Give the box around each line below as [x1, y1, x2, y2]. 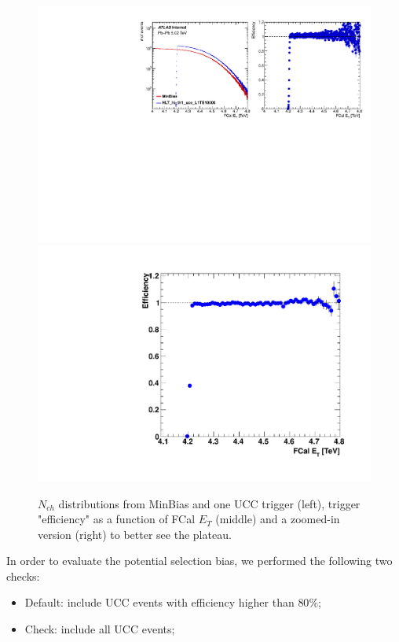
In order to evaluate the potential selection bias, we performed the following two [6, 552, 393, 569]
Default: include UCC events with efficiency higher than [24, 594, 295, 611]
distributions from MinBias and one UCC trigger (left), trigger [58, 495, 361, 511]
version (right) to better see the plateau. [38, 526, 232, 542]
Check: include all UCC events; [24, 621, 175, 637]
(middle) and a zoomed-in [215, 511, 340, 527]
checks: [6, 567, 40, 584]
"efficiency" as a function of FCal [38, 511, 196, 527]
